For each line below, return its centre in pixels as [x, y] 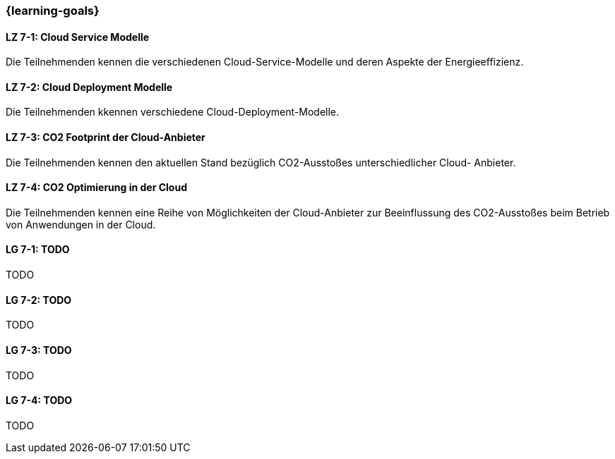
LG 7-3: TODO [39, 350]
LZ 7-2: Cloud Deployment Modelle [89, 87]
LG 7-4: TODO [39, 400]
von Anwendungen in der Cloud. [81, 224]
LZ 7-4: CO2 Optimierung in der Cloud [96, 188]
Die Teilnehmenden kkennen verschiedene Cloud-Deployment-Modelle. [173, 112]
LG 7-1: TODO [38, 250]
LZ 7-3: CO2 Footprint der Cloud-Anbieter [106, 137]
